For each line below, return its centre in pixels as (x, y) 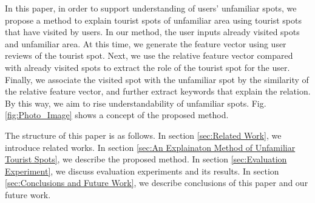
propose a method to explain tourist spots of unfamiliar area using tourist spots (153, 20)
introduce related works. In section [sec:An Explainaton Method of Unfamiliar (150, 147)
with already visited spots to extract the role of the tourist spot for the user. (147, 67)
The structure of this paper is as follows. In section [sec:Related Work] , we (143, 135)
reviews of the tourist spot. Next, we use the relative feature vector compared (149, 55)
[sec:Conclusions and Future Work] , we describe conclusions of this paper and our (157, 183)
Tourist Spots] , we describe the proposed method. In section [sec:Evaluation (146, 159)
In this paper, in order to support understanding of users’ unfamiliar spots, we (151, 8)
